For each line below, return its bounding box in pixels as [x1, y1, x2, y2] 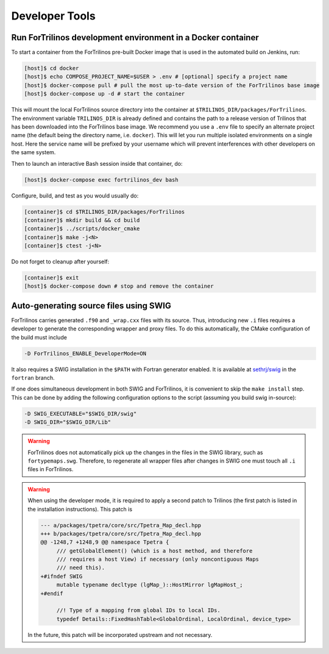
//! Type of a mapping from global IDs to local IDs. [56, 607, 221, 614]
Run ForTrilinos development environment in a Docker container [11, 32, 259, 43]
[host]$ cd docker [24, 65, 79, 72]
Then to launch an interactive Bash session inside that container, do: [11, 160, 183, 167]
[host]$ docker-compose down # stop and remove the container [24, 283, 214, 290]
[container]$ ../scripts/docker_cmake [24, 226, 140, 232]
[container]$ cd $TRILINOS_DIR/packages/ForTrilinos [24, 208, 185, 215]
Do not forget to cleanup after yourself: [11, 258, 110, 265]
